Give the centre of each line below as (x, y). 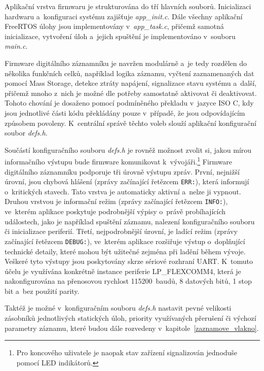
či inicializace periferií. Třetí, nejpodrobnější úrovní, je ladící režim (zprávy (121, 231)
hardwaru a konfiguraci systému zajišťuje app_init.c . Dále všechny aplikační (124, 16)
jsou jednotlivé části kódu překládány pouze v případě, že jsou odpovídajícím (125, 112)
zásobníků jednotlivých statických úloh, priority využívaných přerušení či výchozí (130, 318)
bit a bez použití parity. (42, 291)
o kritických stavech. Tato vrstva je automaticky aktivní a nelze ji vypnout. (123, 191)
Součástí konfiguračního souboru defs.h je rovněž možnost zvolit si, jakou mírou (128, 149)
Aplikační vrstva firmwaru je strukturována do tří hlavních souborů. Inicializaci (128, 6)
